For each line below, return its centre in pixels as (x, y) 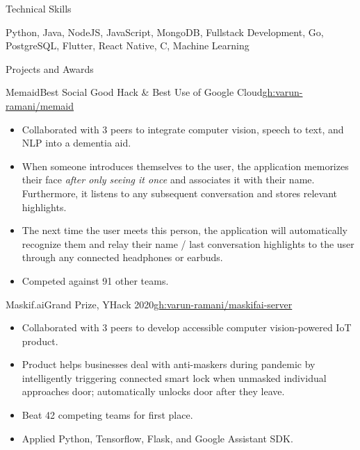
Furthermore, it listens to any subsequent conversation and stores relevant (180, 193)
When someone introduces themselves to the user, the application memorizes (185, 166)
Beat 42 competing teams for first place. (107, 415)
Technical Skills (39, 8)
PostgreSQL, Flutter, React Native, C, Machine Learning (128, 45)
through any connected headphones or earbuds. (122, 257)
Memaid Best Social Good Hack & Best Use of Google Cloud (134, 92)
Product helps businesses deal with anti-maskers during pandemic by (169, 364)
